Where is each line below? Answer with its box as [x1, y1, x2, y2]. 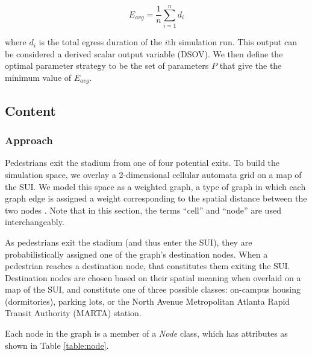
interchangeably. [5, 215, 64, 228]
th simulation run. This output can [167, 36, 298, 48]
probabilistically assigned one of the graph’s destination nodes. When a [5, 247, 268, 260]
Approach [5, 133, 53, 148]
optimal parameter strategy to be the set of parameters [5, 59, 209, 72]
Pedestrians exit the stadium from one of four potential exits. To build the [5, 156, 280, 169]
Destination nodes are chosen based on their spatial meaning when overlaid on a [5, 271, 301, 284]
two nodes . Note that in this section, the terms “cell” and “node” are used [5, 203, 281, 216]
